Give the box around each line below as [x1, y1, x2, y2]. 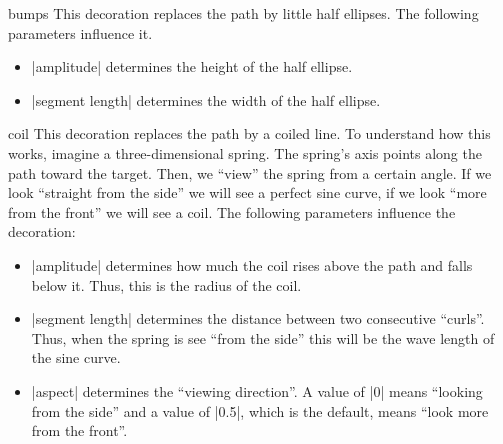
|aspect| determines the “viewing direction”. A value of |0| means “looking [31, 380, 483, 401]
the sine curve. [31, 347, 121, 368]
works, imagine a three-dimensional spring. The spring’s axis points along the [8, 142, 482, 163]
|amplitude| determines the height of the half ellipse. [31, 56, 353, 77]
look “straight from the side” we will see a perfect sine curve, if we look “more [8, 182, 487, 203]
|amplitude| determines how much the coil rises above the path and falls [31, 254, 473, 275]
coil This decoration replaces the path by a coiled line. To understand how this [8, 123, 491, 144]
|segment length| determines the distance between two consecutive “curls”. [31, 308, 485, 329]
